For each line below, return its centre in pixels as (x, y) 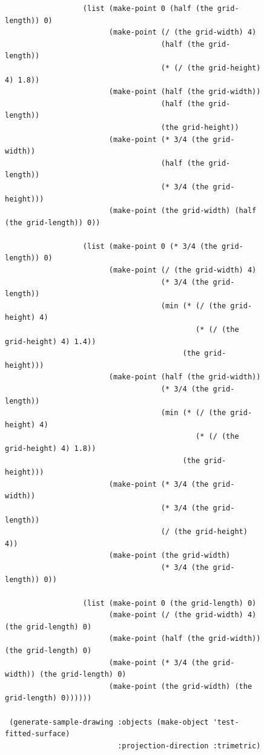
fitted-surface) (38, 734)
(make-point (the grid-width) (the (180, 686)
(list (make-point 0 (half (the (148, 8)
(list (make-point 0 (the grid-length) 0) (170, 603)
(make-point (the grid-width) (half (183, 211)
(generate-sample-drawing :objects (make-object (109, 722)
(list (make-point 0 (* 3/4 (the (150, 246)
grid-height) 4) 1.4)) (51, 341)
